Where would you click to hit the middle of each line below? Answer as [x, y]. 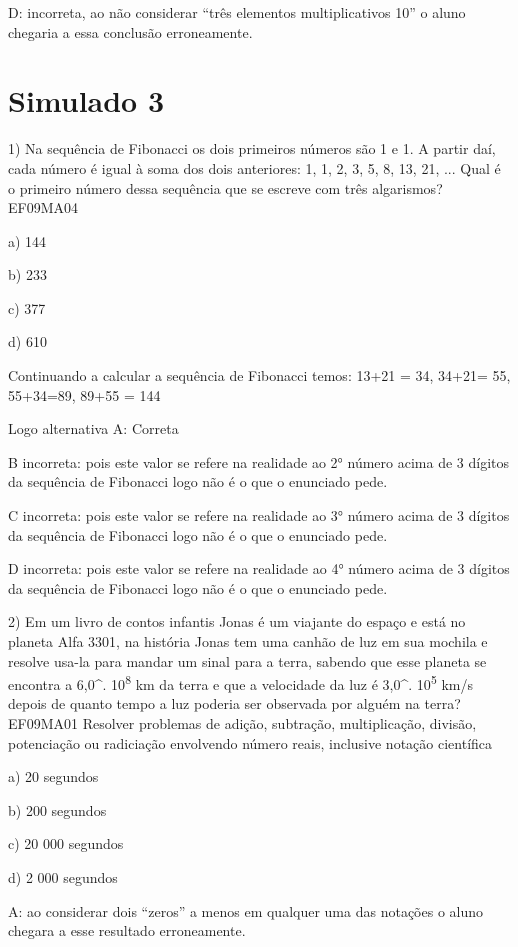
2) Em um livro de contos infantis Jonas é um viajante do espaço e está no [237, 621]
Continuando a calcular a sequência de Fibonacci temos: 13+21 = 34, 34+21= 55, [259, 375]
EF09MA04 [43, 207]
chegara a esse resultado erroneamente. [127, 930]
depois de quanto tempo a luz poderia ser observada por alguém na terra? [234, 703]
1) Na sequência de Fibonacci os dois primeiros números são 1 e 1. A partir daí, [252, 148]
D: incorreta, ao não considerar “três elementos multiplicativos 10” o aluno [237, 12]
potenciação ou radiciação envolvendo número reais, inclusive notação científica [250, 742]
